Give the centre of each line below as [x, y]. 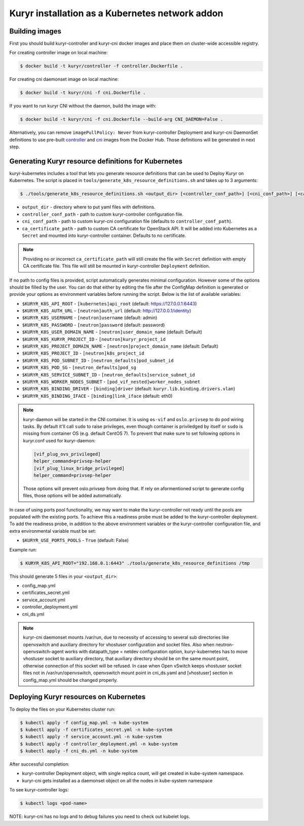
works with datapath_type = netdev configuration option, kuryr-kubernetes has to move [156, 651]
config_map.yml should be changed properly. [70, 680]
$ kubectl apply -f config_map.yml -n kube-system [84, 722]
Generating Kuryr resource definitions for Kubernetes [96, 161]
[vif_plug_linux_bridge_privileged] [79, 468]
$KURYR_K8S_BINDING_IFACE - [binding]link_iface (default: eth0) [97, 396]
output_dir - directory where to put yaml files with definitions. [89, 207]
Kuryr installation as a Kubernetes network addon [116, 13]
